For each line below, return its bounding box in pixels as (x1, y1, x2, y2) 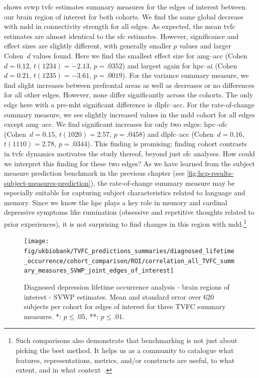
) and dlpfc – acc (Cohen (142, 128, 214, 139)
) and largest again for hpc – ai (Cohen (122, 60, 238, 70)
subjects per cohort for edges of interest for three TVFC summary (24, 301, 226, 312)
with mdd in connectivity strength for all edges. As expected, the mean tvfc (4, 21, 236, 31)
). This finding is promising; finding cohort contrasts (87, 138, 247, 149)
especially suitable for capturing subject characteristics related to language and (4, 187, 246, 198)
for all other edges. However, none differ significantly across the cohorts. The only (4, 89, 253, 100)
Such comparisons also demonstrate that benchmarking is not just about (15, 335, 238, 346)
